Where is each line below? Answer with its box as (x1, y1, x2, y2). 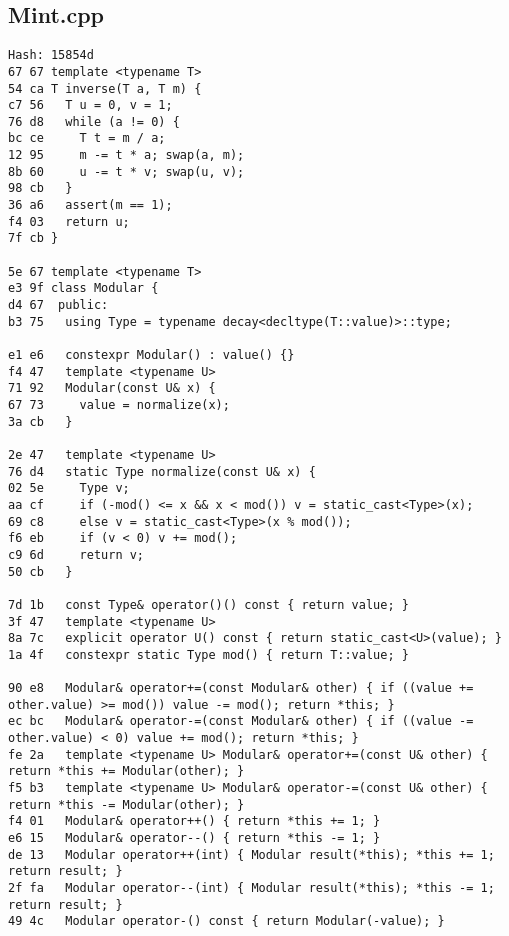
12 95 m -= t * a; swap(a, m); (8, 148, 245, 163)
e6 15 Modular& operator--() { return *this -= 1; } (8, 831, 381, 846)
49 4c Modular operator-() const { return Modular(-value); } (8, 914, 445, 929)
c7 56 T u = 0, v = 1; (8, 98, 173, 113)
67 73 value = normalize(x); (8, 397, 230, 412)
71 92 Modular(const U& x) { (8, 381, 216, 396)
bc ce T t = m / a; (8, 131, 166, 146)
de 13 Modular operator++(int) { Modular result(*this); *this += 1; (8, 847, 495, 862)
